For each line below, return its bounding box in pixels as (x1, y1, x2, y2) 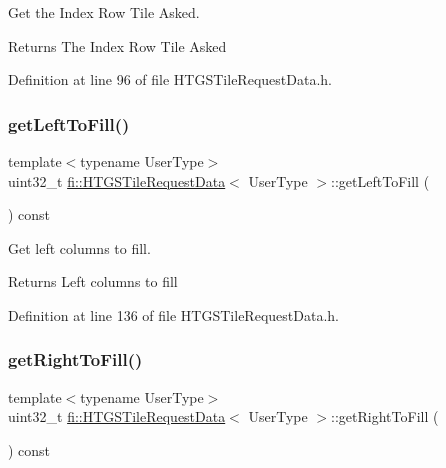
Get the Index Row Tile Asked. (8, 2, 200, 22)
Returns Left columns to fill (8, 271, 178, 292)
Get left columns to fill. (8, 237, 151, 258)
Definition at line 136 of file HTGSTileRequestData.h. (8, 304, 339, 325)
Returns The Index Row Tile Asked (8, 35, 227, 56)
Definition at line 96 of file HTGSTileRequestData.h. (8, 69, 332, 90)
